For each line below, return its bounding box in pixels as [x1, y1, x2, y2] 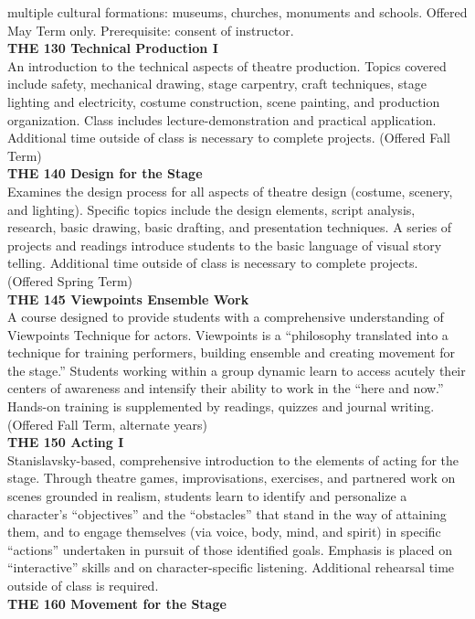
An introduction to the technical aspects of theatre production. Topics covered [7, 56, 447, 75]
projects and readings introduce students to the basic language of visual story [7, 235, 442, 254]
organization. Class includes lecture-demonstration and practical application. [7, 110, 437, 129]
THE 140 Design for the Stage [7, 164, 203, 183]
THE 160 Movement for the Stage [7, 593, 227, 613]
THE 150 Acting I [7, 432, 124, 452]
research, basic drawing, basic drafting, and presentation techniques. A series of [7, 218, 452, 237]
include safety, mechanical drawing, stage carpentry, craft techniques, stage [7, 74, 427, 93]
